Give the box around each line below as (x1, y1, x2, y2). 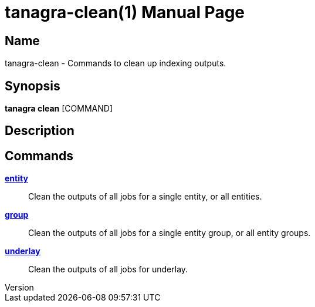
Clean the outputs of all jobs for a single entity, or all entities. (28, 191, 262, 202)
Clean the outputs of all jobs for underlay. (28, 264, 188, 275)
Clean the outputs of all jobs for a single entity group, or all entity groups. (28, 228, 311, 238)
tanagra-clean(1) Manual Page (5, 2, 245, 22)
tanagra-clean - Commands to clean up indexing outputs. (5, 58, 226, 69)
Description (5, 123, 74, 139)
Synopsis (5, 78, 60, 93)
